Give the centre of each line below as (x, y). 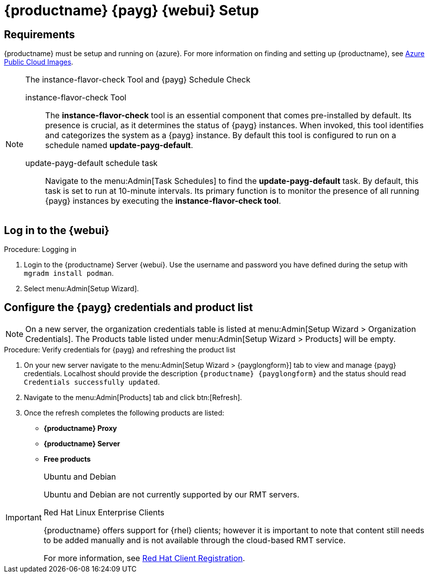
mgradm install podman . (69, 273)
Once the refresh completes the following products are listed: (124, 412)
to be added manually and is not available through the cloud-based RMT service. (195, 540)
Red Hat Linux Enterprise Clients (104, 512)
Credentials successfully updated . (92, 382)
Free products (67, 459)
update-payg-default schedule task (92, 163)
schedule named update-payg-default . (119, 145)
